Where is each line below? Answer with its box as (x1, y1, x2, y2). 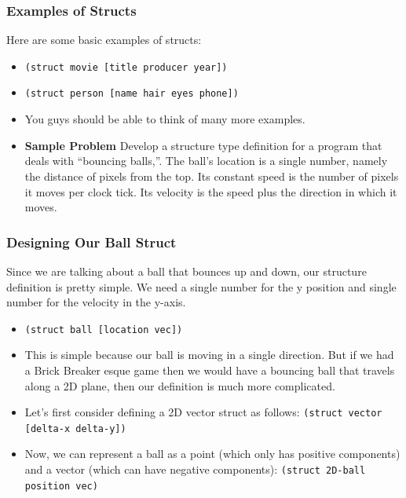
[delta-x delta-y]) (24, 423, 126, 434)
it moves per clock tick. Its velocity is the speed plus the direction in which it (24, 183, 397, 200)
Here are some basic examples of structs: (6, 31, 202, 48)
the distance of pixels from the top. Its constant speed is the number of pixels (24, 167, 399, 184)
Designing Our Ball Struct (6, 232, 177, 251)
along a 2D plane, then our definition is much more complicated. (24, 377, 335, 394)
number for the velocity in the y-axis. (6, 294, 186, 310)
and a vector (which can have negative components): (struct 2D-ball (24, 461, 366, 478)
